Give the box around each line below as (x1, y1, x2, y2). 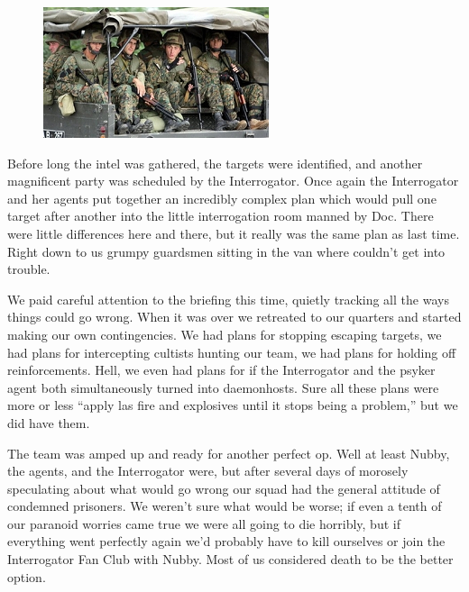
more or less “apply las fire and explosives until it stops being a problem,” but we (7, 396, 458, 414)
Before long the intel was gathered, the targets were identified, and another (7, 153, 423, 172)
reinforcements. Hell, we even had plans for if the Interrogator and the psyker (7, 360, 436, 379)
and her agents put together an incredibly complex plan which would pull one (7, 188, 437, 207)
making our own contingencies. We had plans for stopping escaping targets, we (7, 324, 442, 343)
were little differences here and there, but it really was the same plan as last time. (7, 223, 460, 242)
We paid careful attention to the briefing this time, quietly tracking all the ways (7, 289, 449, 308)
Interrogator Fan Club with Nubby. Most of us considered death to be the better (7, 550, 454, 569)
